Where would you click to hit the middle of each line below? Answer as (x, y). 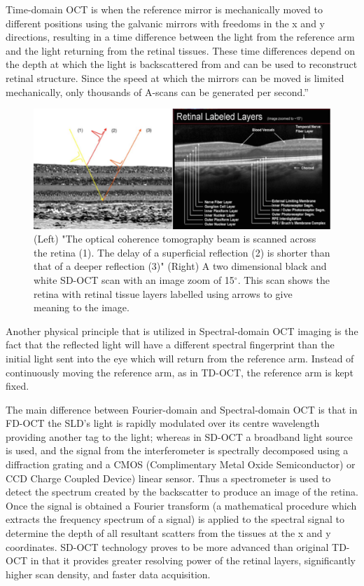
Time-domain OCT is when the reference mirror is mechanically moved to (164, 9)
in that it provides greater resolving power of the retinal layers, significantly (193, 560)
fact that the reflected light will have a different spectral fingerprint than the (170, 345)
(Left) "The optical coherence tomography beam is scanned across (175, 239)
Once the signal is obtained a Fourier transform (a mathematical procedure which (181, 505)
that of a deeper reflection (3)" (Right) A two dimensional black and (180, 266)
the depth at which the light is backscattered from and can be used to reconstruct (182, 64)
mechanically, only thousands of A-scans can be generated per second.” (157, 91)
